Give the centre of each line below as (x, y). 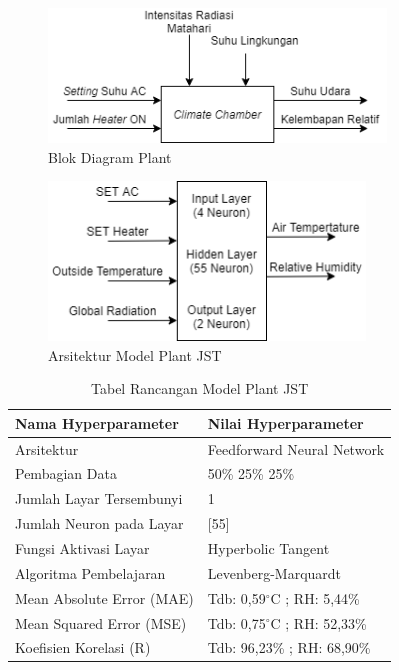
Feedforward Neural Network (296, 448)
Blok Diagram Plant (110, 156)
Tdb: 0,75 (236, 622)
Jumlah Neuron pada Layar (99, 523)
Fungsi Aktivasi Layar (82, 547)
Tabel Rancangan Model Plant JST (200, 388)
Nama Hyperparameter (97, 422)
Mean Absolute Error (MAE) (104, 597)
